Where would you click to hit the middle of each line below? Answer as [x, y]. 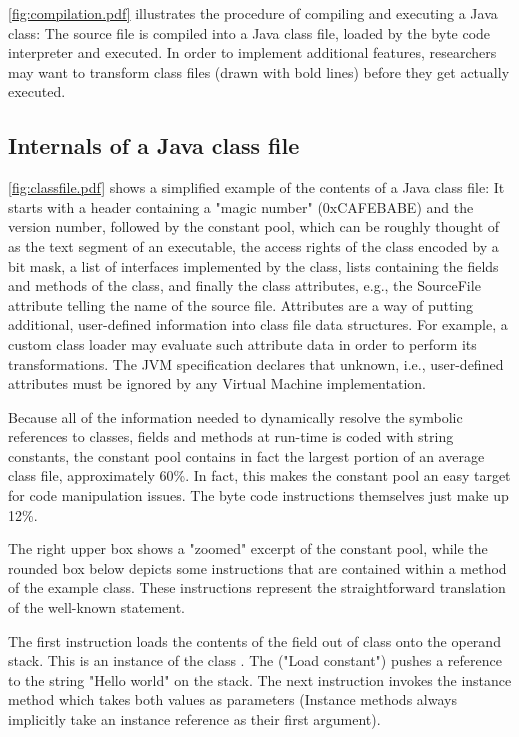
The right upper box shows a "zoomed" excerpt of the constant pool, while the [248, 548]
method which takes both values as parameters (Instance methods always [232, 699]
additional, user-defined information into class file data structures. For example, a [258, 324]
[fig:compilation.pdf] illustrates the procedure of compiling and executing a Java [253, 13]
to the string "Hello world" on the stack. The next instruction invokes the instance [260, 679]
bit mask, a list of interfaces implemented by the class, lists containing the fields [253, 265]
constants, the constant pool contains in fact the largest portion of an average [246, 455]
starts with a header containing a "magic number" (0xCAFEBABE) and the [241, 206]
